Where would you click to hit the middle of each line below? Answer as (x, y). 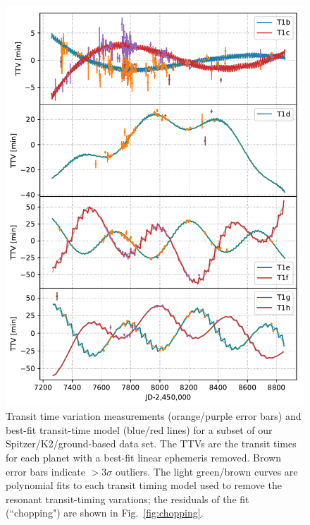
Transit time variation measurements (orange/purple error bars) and (154, 416)
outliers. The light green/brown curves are (207, 471)
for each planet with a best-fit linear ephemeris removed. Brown (143, 457)
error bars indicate (46, 471)
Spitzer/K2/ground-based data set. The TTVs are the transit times (151, 443)
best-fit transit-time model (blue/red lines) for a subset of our (139, 429)
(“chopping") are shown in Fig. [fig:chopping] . (105, 513)
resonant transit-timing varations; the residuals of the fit (128, 499)
